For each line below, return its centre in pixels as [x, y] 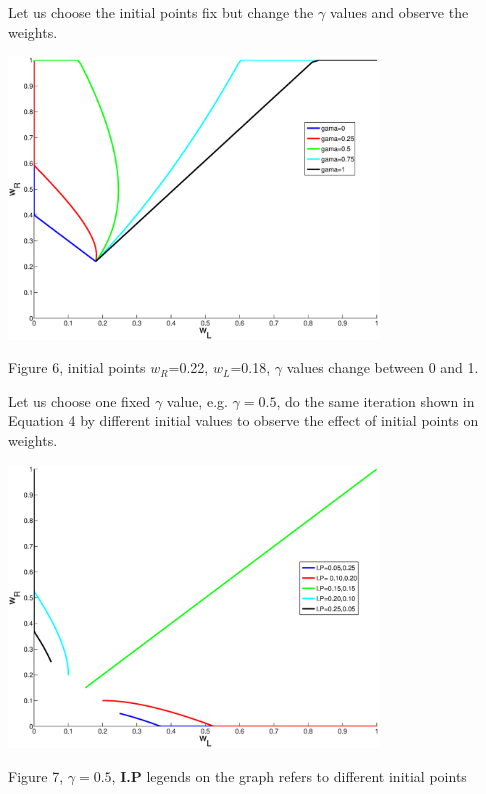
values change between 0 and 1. [382, 367]
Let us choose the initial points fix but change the [161, 12]
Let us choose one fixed [79, 400]
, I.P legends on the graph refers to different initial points [289, 775]
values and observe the [399, 12]
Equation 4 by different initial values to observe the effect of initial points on [243, 420]
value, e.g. [197, 400]
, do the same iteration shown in [375, 400]
